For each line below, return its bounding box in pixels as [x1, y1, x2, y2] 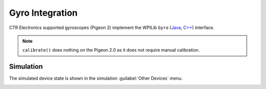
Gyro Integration [9, 7, 78, 18]
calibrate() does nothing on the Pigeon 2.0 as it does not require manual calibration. [22, 47, 200, 53]
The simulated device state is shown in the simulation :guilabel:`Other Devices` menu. [9, 75, 183, 81]
